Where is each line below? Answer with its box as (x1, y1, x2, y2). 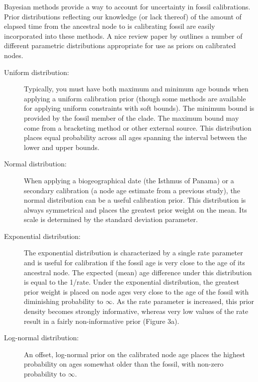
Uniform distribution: (4, 67, 69, 77)
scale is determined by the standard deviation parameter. (24, 214, 198, 225)
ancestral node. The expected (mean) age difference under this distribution (24, 267, 252, 277)
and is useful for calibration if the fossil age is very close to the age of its (24, 257, 245, 268)
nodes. (4, 50, 23, 60)
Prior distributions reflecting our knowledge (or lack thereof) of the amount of (4, 11, 242, 21)
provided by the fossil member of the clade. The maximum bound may (24, 112, 239, 123)
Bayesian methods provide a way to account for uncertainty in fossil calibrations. (4, 1, 251, 11)
